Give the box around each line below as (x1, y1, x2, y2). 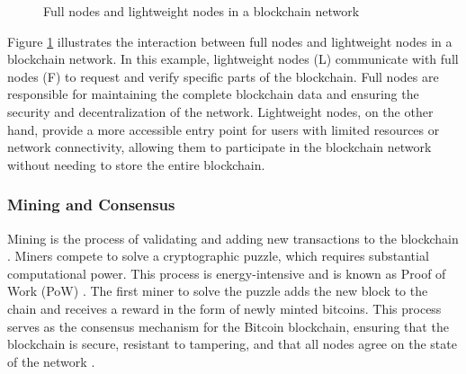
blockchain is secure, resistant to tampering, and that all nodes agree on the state (7, 334, 457, 353)
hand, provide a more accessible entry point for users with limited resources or (7, 120, 440, 138)
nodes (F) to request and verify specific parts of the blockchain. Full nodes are (7, 67, 439, 85)
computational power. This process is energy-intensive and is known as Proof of (7, 263, 446, 282)
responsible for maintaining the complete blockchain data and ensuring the (7, 85, 419, 103)
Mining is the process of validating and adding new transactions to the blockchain (7, 228, 459, 247)
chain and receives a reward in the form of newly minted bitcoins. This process (7, 298, 442, 317)
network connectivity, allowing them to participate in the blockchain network (7, 138, 432, 156)
